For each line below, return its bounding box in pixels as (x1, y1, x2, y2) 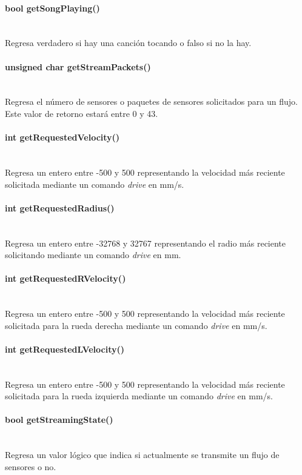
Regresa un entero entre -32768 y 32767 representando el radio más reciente (5, 236, 286, 249)
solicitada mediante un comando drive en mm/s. (5, 178, 184, 190)
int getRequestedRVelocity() (5, 272, 126, 285)
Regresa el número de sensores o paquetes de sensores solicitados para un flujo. (5, 95, 298, 108)
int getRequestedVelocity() (5, 131, 120, 144)
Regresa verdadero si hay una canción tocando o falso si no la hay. (5, 36, 252, 49)
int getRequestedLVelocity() (5, 342, 124, 355)
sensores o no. (5, 460, 56, 473)
